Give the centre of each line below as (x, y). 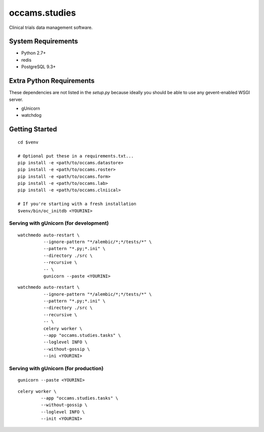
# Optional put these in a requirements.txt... (76, 156)
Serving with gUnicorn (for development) (59, 223)
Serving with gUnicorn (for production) (56, 368)
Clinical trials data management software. (51, 27)
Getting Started (33, 129)
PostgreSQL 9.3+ (39, 67)
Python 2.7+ (34, 53)
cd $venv (28, 142)
